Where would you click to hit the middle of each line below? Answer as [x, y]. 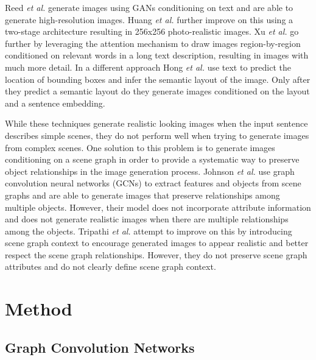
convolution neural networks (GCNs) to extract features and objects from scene [153, 183]
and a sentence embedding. [55, 103]
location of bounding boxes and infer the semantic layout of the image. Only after [158, 79]
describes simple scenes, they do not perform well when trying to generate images [157, 135]
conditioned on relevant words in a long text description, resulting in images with [157, 55]
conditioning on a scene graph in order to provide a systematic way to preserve [152, 159]
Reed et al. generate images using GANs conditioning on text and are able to [149, 7]
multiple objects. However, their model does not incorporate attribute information [158, 207]
